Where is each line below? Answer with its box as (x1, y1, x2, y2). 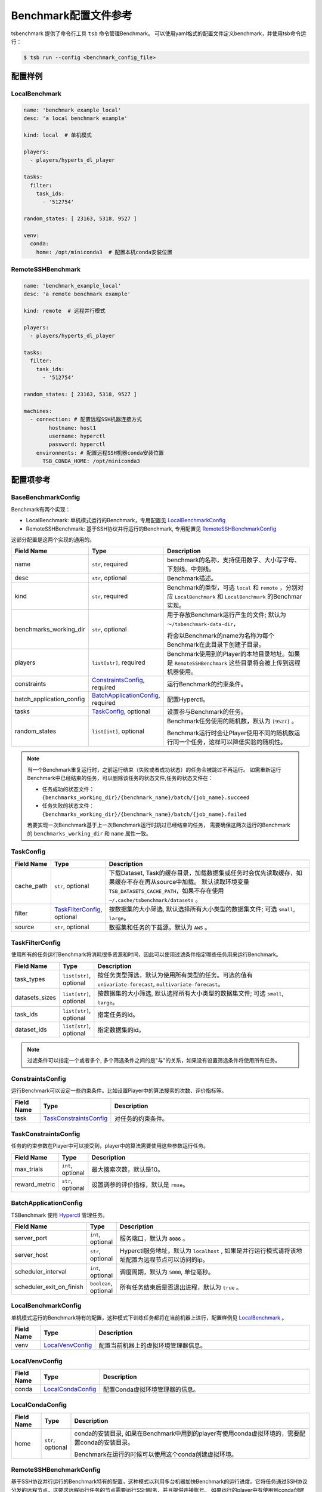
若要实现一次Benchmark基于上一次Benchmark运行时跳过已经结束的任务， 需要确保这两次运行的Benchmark (27, 821, 290, 829)
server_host (14, 1250, 48, 1259)
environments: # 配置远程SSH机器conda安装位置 (36, 449, 164, 456)
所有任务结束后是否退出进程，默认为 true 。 (119, 1283, 243, 1291)
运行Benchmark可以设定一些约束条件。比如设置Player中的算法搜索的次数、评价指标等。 (11, 1087, 227, 1095)
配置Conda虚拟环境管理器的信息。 (103, 1385, 200, 1394)
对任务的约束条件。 (114, 1114, 168, 1123)
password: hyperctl (48, 441, 106, 448)
